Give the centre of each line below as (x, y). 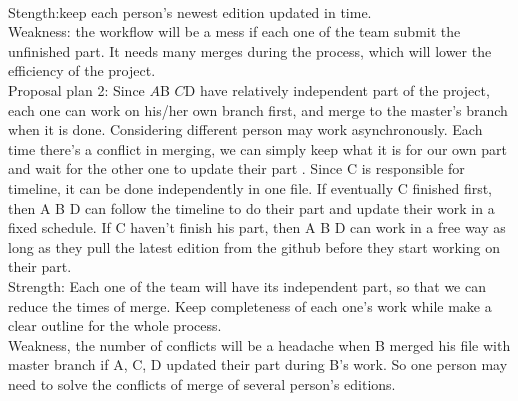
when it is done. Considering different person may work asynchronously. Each (245, 129)
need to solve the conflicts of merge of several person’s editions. (202, 383)
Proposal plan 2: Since (76, 89)
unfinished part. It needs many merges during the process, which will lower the (250, 50)
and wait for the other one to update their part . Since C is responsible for (236, 168)
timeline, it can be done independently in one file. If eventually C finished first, (250, 187)
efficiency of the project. (82, 70)
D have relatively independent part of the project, (337, 89)
